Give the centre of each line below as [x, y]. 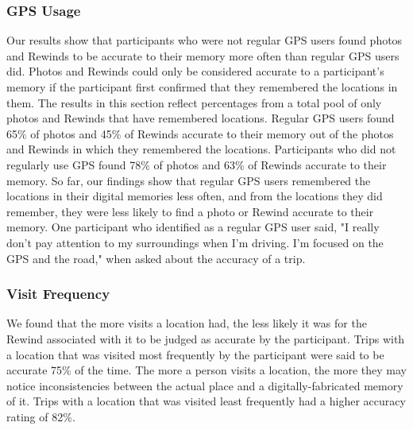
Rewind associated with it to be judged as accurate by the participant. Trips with [206, 338]
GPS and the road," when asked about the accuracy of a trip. [156, 258]
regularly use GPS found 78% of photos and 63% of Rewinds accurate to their [197, 164]
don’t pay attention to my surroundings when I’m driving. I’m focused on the [195, 242]
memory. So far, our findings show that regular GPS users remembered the [189, 180]
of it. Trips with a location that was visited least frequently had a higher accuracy [206, 401]
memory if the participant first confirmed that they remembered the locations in [202, 87]
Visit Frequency [58, 294]
